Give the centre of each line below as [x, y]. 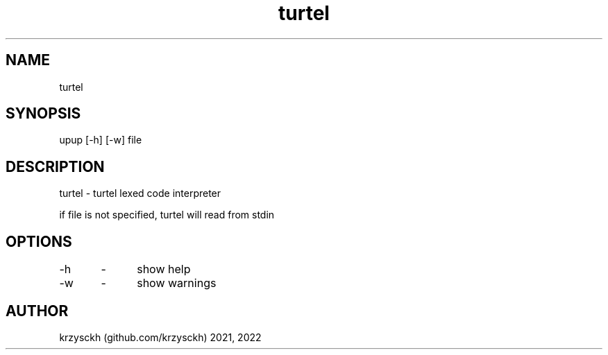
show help [164, 269]
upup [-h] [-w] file [101, 140]
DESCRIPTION [55, 166]
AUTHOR [37, 311]
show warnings [177, 283]
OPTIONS [39, 241]
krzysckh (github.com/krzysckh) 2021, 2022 [160, 337]
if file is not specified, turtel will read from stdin [167, 215]
